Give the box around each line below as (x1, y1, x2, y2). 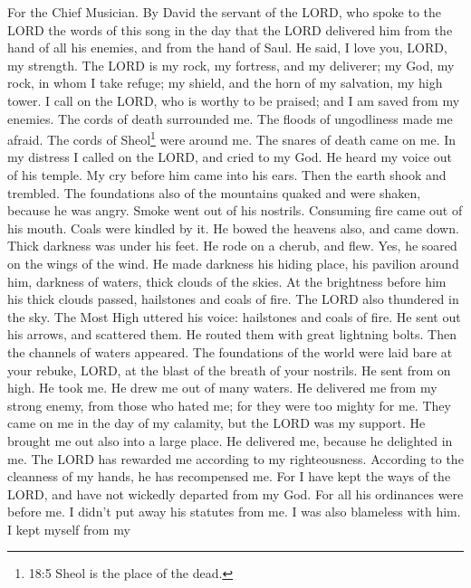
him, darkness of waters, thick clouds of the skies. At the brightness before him (7, 271, 447, 290)
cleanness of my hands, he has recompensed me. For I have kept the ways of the (7, 467, 451, 486)
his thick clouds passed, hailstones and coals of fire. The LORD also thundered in (7, 289, 459, 308)
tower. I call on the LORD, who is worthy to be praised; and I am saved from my (7, 90, 460, 109)
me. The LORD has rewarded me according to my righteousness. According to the (7, 449, 464, 468)
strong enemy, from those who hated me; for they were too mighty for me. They (7, 395, 451, 414)
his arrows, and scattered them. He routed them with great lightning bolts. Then (7, 325, 457, 344)
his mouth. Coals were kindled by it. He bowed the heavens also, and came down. (7, 218, 459, 237)
